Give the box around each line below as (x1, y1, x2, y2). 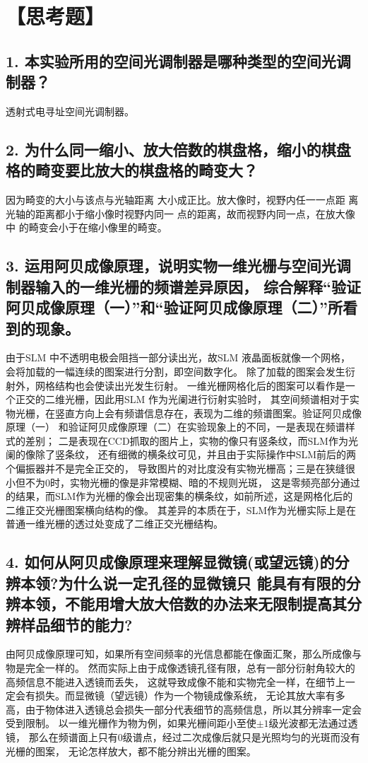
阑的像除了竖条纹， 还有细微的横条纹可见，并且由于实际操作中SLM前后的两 (6, 447, 357, 462)
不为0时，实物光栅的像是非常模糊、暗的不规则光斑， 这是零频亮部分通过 (25, 474, 360, 489)
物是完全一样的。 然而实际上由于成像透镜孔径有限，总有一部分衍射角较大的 (6, 660, 355, 675)
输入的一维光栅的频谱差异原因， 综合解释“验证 (35, 275, 362, 297)
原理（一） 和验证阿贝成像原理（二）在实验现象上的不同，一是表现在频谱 (6, 419, 345, 434)
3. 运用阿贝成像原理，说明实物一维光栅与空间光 (6, 255, 336, 276)
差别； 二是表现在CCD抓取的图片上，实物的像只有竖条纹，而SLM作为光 (25, 433, 358, 448)
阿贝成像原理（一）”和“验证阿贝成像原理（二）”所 (6, 296, 343, 318)
